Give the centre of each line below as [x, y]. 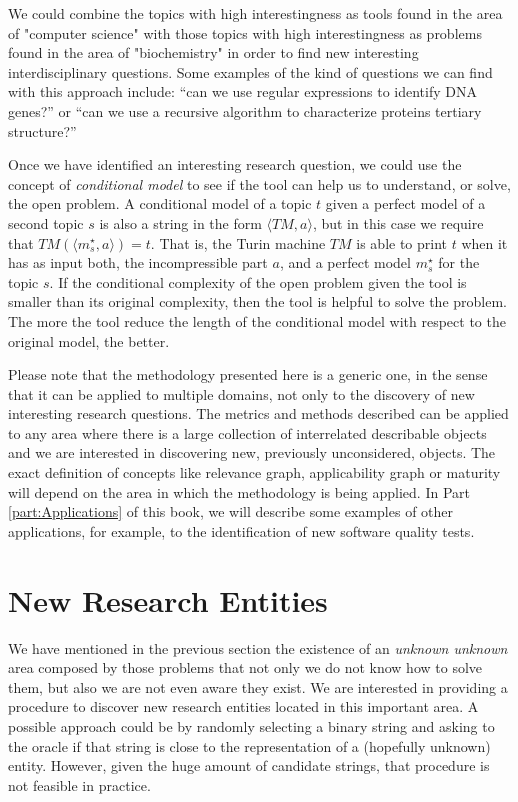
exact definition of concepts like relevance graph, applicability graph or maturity [254, 472]
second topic [46, 222]
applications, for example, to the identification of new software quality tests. [241, 530]
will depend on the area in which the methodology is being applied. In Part [239, 491]
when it [484, 242]
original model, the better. [89, 340]
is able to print [402, 242]
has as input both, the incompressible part [138, 262]
